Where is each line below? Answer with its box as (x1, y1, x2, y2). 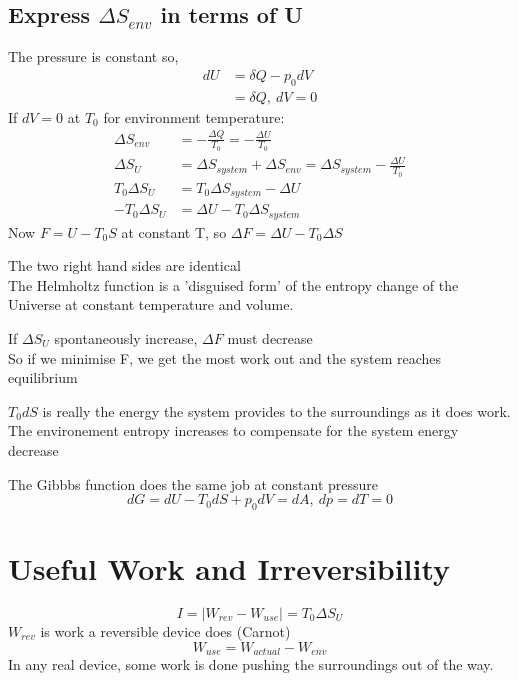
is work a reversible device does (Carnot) (40, 621, 291, 642)
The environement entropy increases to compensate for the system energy (8, 420, 459, 441)
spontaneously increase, (54, 327, 198, 348)
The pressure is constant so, (8, 46, 179, 67)
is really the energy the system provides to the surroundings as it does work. (42, 400, 511, 421)
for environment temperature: (103, 106, 285, 127)
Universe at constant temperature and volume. (8, 294, 294, 315)
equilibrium (8, 367, 78, 388)
